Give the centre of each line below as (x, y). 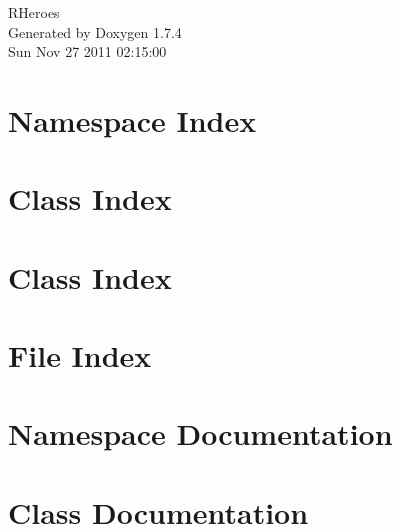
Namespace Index (132, 119)
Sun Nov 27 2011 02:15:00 (87, 51)
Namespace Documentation (200, 433)
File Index (80, 355)
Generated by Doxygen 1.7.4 (95, 31)
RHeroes (34, 12)
